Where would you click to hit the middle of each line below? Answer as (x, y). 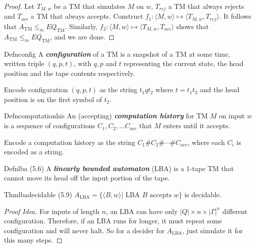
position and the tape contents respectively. (69, 73)
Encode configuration (36, 89)
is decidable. (203, 195)
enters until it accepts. (197, 125)
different (235, 211)
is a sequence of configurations (50, 125)
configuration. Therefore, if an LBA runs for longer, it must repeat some (113, 221)
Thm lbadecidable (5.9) (38, 195)
